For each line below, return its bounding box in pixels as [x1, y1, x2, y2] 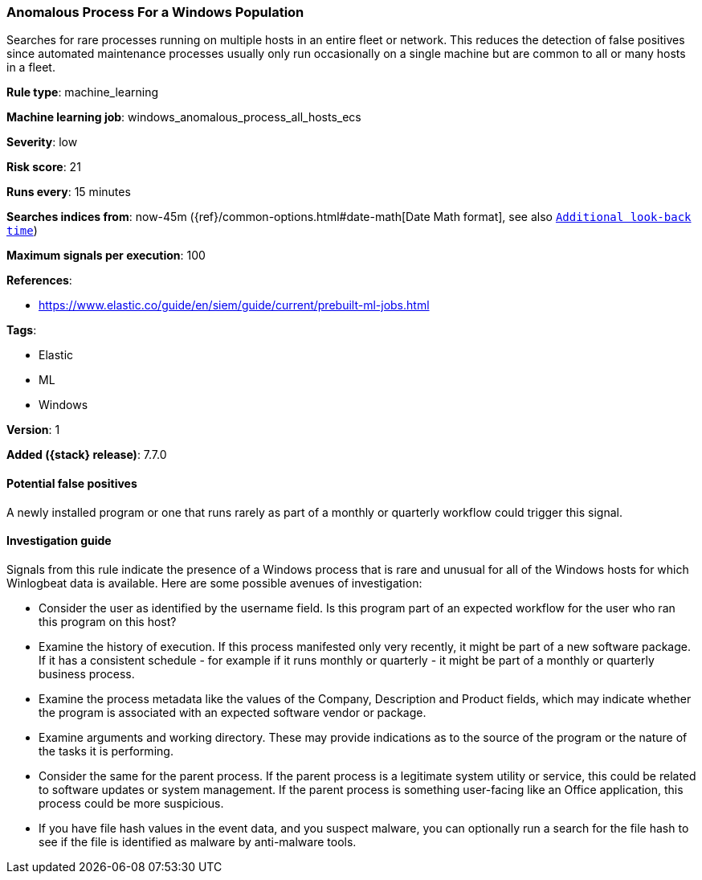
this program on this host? [39, 614, 177, 628]
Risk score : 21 [6, 160, 81, 174]
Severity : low [6, 135, 78, 149]
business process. [39, 666, 135, 681]
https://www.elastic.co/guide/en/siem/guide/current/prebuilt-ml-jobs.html [39, 298, 430, 313]
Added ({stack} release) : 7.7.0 [6, 448, 167, 462]
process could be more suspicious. [39, 796, 224, 810]
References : [6, 273, 72, 288]
